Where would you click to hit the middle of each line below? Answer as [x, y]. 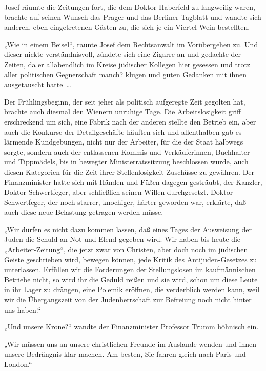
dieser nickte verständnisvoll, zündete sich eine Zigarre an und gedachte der [123, 54]
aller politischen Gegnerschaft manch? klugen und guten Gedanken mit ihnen [125, 74]
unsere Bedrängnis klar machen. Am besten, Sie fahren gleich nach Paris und [125, 354]
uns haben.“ [23, 309]
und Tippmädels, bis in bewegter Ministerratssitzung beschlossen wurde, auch [126, 162]
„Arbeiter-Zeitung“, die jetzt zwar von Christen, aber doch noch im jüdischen [126, 249]
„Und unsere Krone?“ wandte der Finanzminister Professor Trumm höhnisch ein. [131, 327]
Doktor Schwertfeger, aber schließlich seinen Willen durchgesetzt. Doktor [119, 192]
